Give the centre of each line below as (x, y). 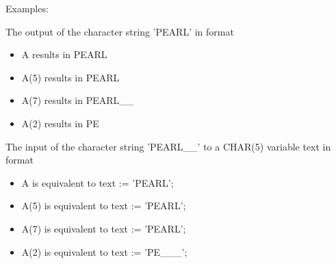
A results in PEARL (64, 54)
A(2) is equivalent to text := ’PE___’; (104, 251)
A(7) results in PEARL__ (78, 100)
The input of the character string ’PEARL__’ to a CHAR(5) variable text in (168, 146)
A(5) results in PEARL (70, 77)
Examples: (27, 8)
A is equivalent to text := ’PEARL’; (98, 182)
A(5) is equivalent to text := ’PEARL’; (104, 206)
